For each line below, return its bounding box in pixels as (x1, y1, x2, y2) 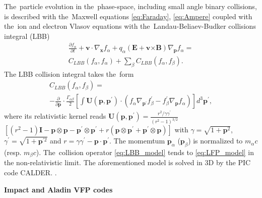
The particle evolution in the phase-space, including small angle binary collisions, (4, 1, 257, 11)
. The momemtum (109, 135, 165, 146)
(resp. (4, 146, 22, 157)
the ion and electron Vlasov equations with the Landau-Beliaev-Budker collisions (4, 21, 256, 31)
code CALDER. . (4, 167, 57, 177)
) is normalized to (188, 135, 243, 146)
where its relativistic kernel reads (4, 111, 106, 121)
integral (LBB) (4, 30, 50, 41)
